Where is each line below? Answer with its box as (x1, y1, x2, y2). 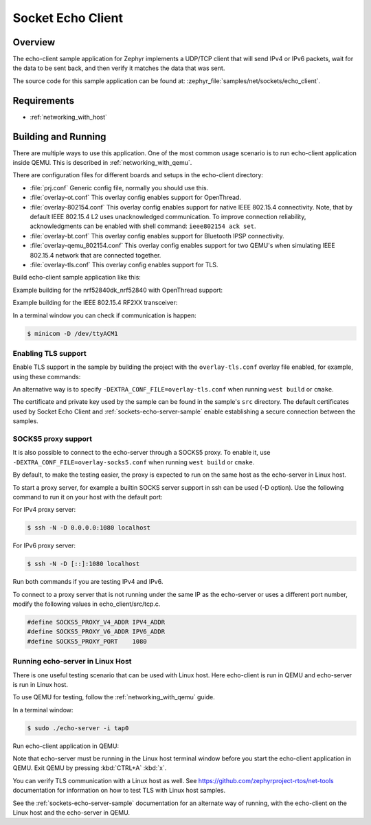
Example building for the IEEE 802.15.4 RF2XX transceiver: (12, 299, 178, 307)
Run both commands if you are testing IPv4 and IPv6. (12, 578, 164, 586)
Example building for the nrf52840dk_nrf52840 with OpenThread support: (12, 286, 223, 294)
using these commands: (12, 372, 81, 381)
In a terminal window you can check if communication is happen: (12, 311, 197, 319)
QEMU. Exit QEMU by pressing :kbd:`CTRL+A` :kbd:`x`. (12, 764, 167, 772)
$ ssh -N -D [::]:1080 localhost (27, 560, 140, 568)
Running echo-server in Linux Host (12, 657, 132, 666)
